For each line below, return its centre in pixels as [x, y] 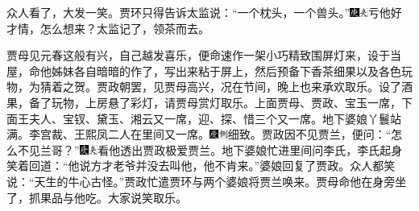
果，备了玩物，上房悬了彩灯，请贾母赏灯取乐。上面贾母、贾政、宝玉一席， [204, 102]
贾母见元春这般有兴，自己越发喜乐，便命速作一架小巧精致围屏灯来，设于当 [204, 55]
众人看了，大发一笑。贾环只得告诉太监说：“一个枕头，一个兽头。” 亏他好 [204, 12]
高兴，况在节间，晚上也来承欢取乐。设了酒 [299, 87]
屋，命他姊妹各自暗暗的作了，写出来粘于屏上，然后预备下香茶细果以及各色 [204, 70]
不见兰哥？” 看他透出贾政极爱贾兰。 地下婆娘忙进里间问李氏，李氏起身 [210, 149]
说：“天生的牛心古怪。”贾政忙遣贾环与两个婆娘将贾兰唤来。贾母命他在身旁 [201, 181]
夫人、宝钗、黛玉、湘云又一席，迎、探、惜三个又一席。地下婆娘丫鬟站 [215, 118]
